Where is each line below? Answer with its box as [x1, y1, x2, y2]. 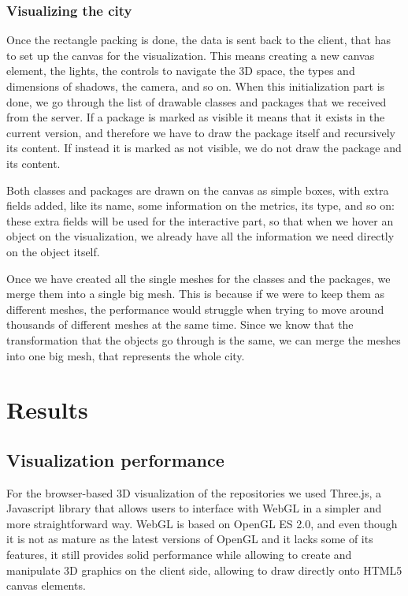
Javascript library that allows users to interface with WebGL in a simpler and [6, 500, 382, 516]
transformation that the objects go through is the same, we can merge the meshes [6, 331, 401, 348]
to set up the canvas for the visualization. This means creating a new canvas [6, 47, 375, 63]
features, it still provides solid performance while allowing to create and [6, 546, 352, 563]
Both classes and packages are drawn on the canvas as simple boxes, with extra [6, 181, 389, 198]
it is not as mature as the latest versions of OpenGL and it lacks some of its [6, 531, 373, 547]
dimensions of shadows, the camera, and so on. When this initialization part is [6, 78, 385, 94]
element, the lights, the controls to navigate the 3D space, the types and [6, 62, 355, 79]
